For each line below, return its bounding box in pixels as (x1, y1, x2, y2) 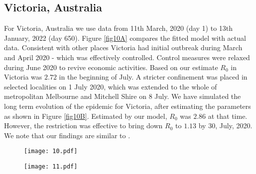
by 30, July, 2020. (198, 120, 253, 131)
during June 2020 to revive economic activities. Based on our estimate (4, 62, 218, 72)
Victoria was (4, 72, 42, 82)
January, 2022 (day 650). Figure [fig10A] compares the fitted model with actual (4, 32, 246, 43)
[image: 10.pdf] (24, 148, 78, 155)
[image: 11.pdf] (24, 163, 78, 170)
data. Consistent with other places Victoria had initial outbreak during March (4, 42, 243, 53)
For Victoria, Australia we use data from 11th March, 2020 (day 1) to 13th (4, 23, 233, 33)
